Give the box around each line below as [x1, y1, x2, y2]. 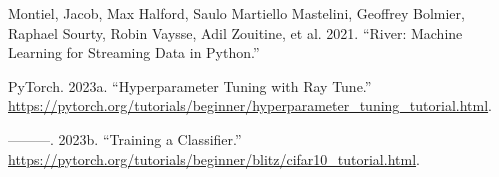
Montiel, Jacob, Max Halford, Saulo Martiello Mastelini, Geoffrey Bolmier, [8, 3, 465, 23]
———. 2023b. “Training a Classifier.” [8, 128, 242, 149]
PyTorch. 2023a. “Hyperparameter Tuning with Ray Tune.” [8, 75, 372, 96]
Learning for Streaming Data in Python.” [8, 42, 260, 63]
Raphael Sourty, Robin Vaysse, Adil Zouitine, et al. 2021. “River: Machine [8, 22, 463, 43]
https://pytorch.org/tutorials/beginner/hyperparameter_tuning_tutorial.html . [8, 95, 492, 116]
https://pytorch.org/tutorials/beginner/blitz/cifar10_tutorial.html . [8, 148, 420, 169]
